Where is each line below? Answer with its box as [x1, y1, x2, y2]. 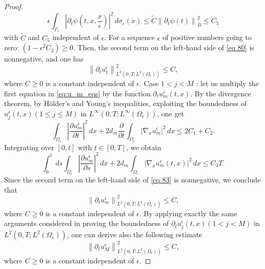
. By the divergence [190, 88, 251, 98]
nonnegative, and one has [4, 53, 84, 64]
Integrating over [4, 141, 54, 152]
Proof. [4, 1, 23, 11]
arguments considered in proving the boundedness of [4, 218, 169, 229]
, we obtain [126, 141, 161, 152]
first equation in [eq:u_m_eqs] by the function [4, 88, 151, 98]
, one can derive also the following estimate [67, 229, 202, 240]
